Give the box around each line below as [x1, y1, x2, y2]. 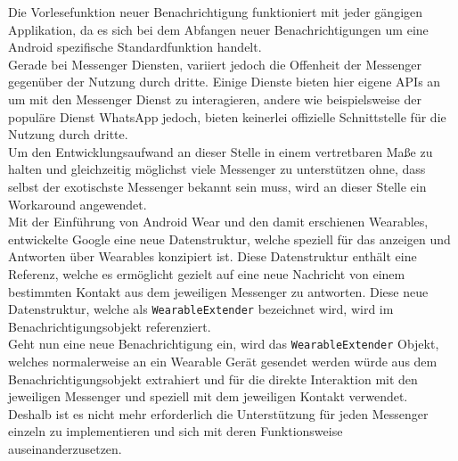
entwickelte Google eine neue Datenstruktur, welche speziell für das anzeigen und [8, 229, 451, 248]
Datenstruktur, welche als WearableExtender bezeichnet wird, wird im [8, 300, 394, 318]
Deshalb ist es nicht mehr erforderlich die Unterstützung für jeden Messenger [8, 404, 429, 423]
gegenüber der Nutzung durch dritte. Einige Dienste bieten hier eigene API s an [8, 72, 441, 91]
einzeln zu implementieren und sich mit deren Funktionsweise [8, 422, 343, 440]
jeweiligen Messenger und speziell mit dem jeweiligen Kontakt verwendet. [8, 387, 408, 406]
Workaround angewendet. [8, 194, 147, 213]
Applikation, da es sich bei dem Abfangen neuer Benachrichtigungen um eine [8, 20, 429, 38]
